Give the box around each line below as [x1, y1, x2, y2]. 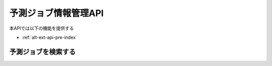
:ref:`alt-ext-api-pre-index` [22, 34, 78, 40]
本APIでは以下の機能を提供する [9, 25, 74, 31]
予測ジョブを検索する [9, 47, 76, 56]
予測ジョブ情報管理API [9, 8, 104, 19]
